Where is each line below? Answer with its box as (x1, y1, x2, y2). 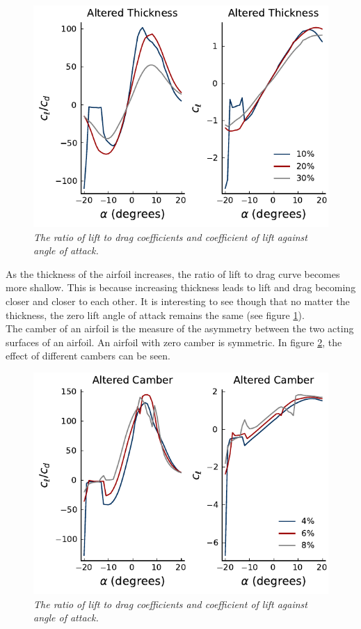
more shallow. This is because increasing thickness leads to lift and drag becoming (6, 280, 356, 295)
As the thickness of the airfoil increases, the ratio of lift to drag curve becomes (6, 266, 340, 281)
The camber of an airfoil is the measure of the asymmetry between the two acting (6, 321, 354, 336)
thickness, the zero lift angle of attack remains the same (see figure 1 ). (6, 307, 305, 322)
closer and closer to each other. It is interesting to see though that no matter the (6, 293, 350, 308)
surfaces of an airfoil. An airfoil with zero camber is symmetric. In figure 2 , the (6, 334, 342, 349)
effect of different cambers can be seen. (6, 348, 171, 363)
